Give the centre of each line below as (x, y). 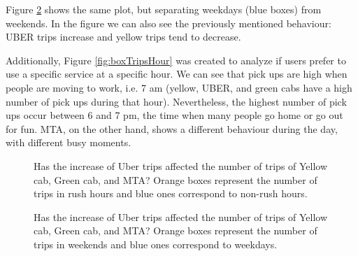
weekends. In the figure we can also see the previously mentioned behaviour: (169, 23)
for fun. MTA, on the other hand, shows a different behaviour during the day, (172, 128)
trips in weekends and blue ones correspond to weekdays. (156, 244)
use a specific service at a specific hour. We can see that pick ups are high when (177, 74)
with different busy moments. (69, 142)
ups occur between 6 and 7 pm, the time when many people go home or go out (174, 115)
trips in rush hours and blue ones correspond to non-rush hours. (171, 193)
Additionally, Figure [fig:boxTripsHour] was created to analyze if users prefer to (176, 60)
